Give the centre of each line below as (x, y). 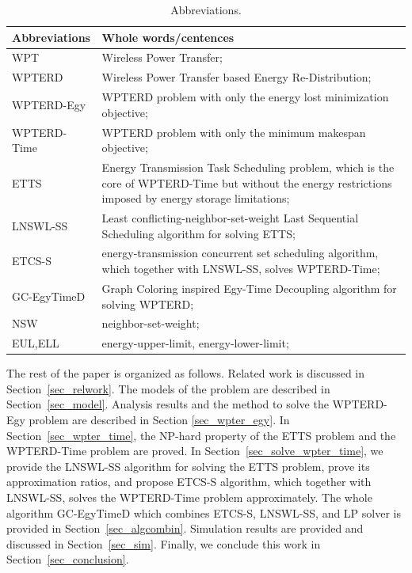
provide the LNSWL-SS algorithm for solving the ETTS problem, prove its (188, 466)
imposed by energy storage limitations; (196, 198)
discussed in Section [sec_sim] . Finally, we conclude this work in (164, 543)
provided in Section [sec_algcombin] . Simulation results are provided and (185, 528)
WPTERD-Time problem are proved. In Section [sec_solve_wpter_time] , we (195, 451)
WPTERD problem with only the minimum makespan (234, 132)
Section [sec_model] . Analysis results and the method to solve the (168, 404)
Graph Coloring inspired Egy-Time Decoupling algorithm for (249, 288)
